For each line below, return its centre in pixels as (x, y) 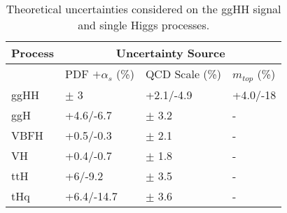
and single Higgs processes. (144, 25)
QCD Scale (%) (183, 74)
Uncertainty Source (170, 53)
